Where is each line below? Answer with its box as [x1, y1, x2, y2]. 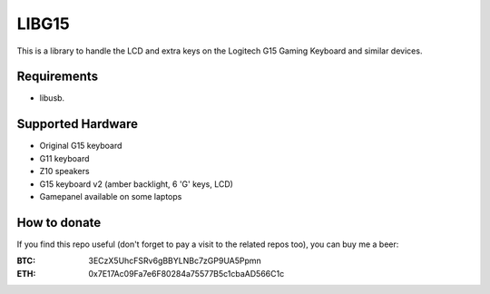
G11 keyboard [39, 152, 90, 163]
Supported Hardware [16, 116, 139, 132]
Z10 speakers [39, 166, 90, 177]
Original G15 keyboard [39, 141, 122, 152]
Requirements [16, 69, 99, 84]
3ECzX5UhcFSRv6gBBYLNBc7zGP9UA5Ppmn [88, 255, 262, 267]
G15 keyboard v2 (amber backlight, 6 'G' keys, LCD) [39, 178, 233, 190]
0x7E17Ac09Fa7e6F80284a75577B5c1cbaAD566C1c [88, 268, 285, 279]
